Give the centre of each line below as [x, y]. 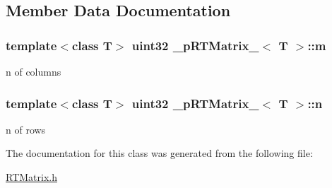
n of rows [26, 129]
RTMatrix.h [31, 177]
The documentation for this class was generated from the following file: [159, 153]
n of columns [34, 71]
